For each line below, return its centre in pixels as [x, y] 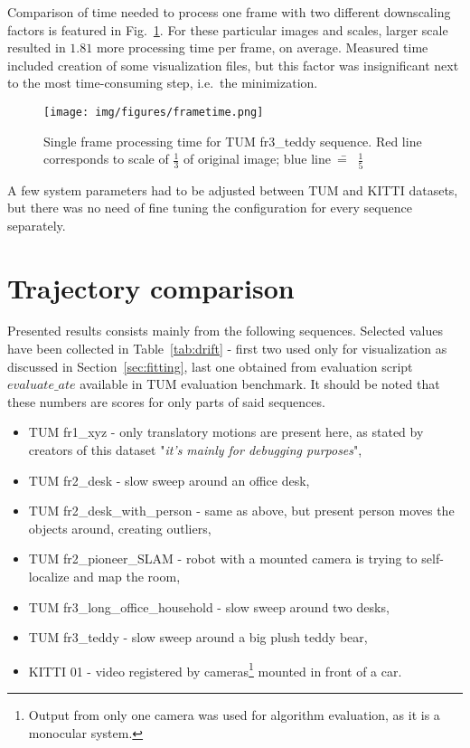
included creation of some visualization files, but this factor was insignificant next [233, 65]
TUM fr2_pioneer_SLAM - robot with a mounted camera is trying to [223, 559]
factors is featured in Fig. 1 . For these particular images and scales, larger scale [228, 29]
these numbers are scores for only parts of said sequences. [166, 401]
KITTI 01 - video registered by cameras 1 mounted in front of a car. [215, 669]
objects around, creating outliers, [120, 528]
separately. [37, 225]
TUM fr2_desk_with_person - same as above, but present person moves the [241, 511]
